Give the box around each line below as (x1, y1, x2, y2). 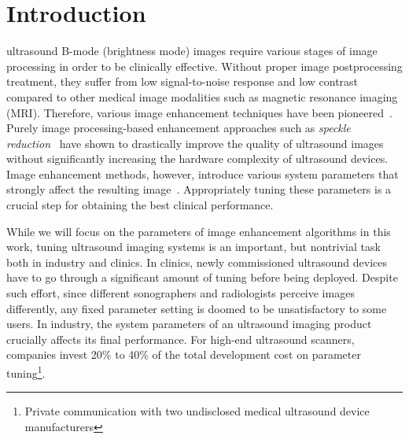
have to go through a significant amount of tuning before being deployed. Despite (6, 269, 398, 286)
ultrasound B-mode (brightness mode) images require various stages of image (6, 42, 378, 59)
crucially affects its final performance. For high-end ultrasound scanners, (6, 330, 355, 347)
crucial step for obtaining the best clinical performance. (6, 197, 274, 213)
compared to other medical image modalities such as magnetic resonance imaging (6, 88, 398, 105)
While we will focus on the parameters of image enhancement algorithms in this (6, 223, 391, 239)
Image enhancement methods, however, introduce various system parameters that (6, 165, 399, 182)
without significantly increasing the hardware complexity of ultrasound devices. (6, 150, 389, 167)
